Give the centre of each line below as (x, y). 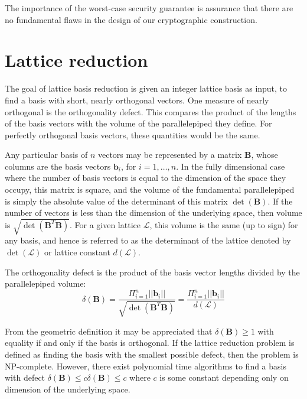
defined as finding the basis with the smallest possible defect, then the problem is (152, 354)
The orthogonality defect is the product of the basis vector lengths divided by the (152, 272)
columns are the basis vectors (58, 166)
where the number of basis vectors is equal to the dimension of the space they (146, 178)
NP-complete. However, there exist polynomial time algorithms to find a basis (146, 366)
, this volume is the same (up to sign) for (224, 224)
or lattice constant (77, 252)
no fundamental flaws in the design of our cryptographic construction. (131, 19)
